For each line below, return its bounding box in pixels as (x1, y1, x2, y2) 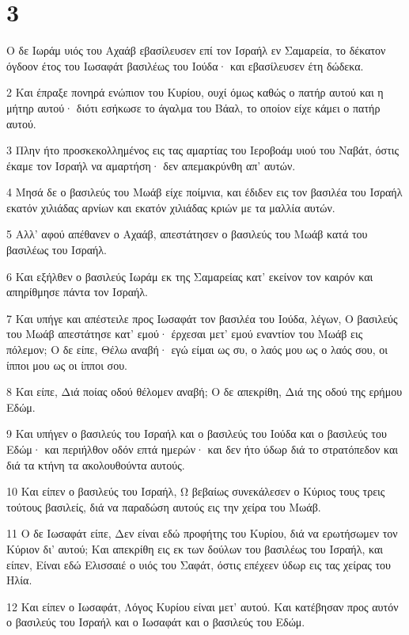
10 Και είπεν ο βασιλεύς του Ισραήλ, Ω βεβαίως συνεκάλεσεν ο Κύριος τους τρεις (6, 483, 385, 500)
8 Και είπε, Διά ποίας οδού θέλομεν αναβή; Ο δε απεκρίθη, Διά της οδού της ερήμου (6, 383, 403, 400)
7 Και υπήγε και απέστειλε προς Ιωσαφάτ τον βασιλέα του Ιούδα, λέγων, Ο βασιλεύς (6, 310, 398, 326)
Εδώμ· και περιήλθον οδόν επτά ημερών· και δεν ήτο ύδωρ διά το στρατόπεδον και (6, 441, 399, 457)
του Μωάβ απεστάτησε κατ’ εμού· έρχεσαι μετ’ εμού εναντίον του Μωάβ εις (6, 325, 363, 342)
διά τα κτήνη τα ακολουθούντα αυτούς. (6, 456, 185, 473)
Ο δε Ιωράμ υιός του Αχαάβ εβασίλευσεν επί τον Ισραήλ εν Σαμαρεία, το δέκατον (6, 42, 386, 59)
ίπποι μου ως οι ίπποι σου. (6, 356, 127, 373)
